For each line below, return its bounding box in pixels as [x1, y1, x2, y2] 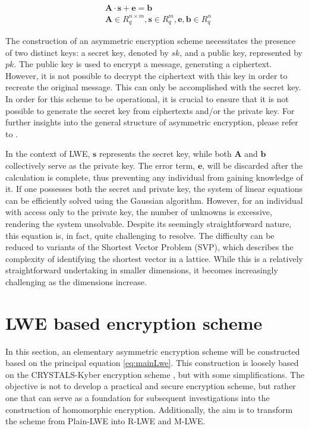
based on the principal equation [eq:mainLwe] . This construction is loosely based [5, 357, 299, 369]
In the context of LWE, [5, 147, 90, 160]
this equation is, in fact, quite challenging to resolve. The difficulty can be [5, 229, 275, 241]
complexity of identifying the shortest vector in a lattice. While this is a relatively [5, 252, 303, 264]
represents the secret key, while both [99, 147, 232, 160]
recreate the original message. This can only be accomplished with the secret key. [5, 81, 301, 93]
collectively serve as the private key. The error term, [5, 159, 196, 171]
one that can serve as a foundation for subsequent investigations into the [5, 391, 270, 403]
